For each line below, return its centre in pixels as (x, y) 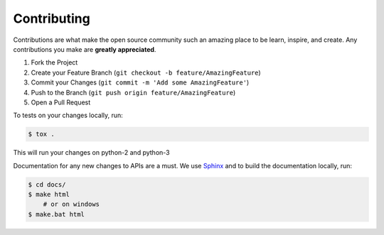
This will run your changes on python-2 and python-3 (91, 153)
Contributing (52, 18)
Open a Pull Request (61, 102)
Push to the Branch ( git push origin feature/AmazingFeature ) (133, 92)
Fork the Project (54, 62)
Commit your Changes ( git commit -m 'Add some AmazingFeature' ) (140, 82)
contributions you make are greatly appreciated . (85, 49)
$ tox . (41, 134)
